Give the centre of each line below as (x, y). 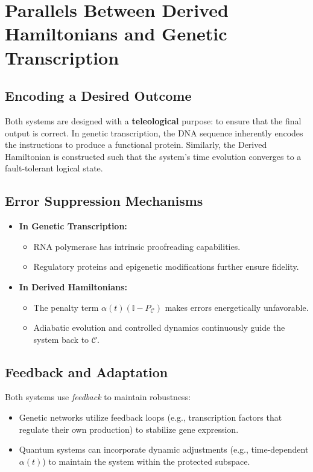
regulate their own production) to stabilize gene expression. (129, 429)
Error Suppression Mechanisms (104, 201)
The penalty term (66, 307)
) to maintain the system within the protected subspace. (146, 461)
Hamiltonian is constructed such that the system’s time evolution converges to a (153, 156)
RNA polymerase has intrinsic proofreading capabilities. (137, 246)
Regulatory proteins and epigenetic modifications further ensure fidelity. (166, 266)
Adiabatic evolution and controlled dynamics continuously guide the (159, 327)
